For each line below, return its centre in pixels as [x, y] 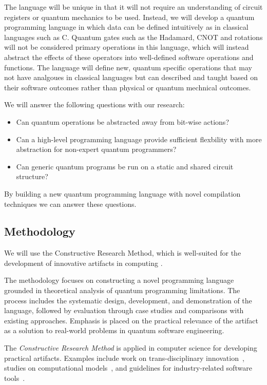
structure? [32, 176]
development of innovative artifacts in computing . [83, 263]
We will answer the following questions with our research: [94, 104]
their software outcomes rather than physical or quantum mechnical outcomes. [128, 87]
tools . [15, 378]
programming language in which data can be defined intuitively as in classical [126, 27]
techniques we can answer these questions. [70, 204]
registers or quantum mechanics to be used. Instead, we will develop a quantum [129, 17]
